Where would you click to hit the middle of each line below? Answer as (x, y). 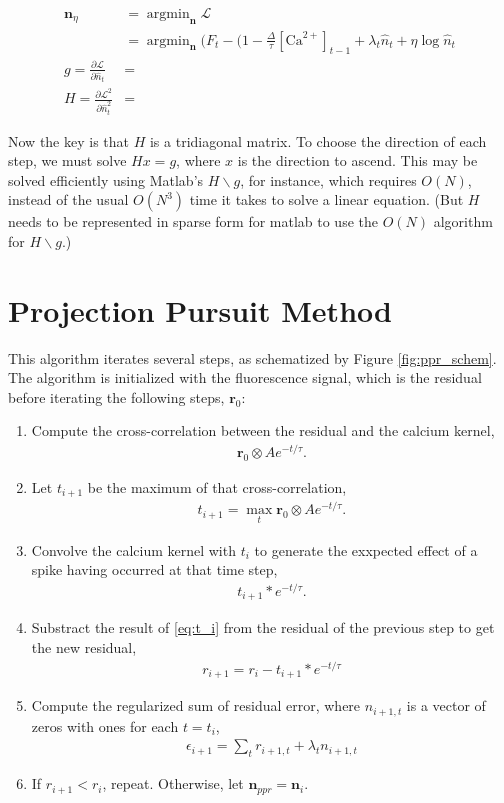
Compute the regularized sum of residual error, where (196, 705)
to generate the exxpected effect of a (366, 549)
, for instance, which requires (328, 179)
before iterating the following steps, (116, 396)
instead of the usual (68, 199)
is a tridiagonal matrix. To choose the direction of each (318, 140)
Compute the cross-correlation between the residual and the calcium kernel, (263, 430)
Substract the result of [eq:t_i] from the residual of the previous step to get (263, 627)
